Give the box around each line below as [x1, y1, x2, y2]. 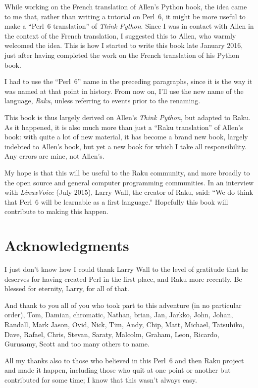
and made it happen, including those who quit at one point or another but [4, 365, 231, 375]
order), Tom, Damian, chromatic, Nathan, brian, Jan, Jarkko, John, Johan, [4, 309, 233, 320]
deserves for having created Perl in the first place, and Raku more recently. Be [4, 273, 242, 284]
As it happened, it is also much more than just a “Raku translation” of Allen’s [4, 122, 243, 132]
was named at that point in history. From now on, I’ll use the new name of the [4, 86, 244, 96]
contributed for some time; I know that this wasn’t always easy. [4, 374, 197, 385]
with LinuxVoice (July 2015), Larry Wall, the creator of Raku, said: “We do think [4, 187, 254, 197]
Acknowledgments [4, 235, 129, 256]
